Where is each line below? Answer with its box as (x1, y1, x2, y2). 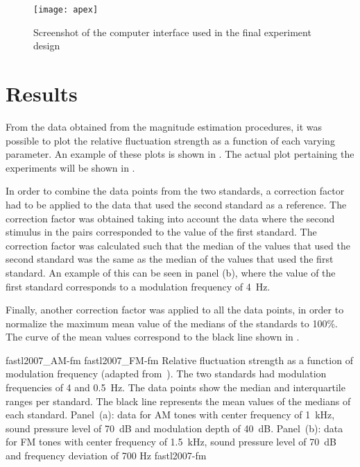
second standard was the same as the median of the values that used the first (6, 252, 334, 266)
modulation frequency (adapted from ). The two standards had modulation (6, 366, 327, 381)
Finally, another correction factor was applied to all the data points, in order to (6, 302, 344, 317)
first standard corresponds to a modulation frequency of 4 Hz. (6, 279, 271, 293)
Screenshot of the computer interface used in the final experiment (33, 24, 311, 39)
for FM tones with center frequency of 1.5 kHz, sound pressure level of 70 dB (6, 434, 336, 449)
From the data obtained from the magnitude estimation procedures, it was (6, 119, 322, 133)
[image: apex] (33, 5, 98, 15)
